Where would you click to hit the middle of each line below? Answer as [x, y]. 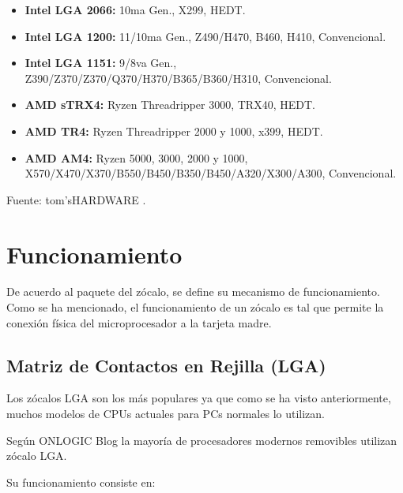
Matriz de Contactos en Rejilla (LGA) [166, 365]
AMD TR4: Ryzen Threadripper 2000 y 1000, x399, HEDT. [174, 131]
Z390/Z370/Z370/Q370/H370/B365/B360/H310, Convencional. [178, 78]
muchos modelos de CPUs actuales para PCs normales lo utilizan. [166, 414]
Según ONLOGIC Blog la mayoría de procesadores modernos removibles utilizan [202, 440]
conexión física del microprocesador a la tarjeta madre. [139, 322]
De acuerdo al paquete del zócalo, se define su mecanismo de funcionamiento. [193, 291]
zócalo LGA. [37, 456]
